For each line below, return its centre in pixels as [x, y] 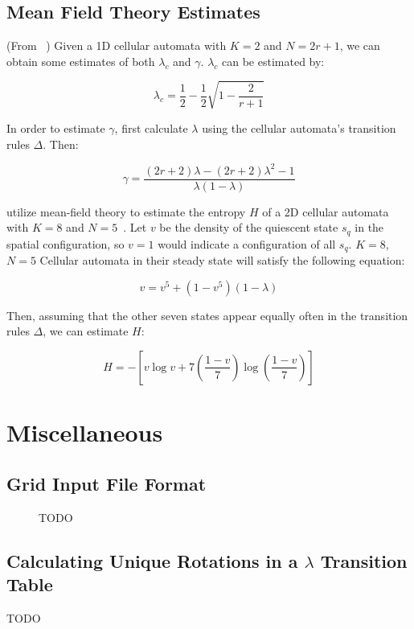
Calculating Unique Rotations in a [152, 560]
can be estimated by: [273, 61]
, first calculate [151, 127]
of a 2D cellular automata [326, 211]
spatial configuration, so [66, 243]
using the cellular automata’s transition [299, 127]
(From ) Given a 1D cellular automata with [117, 45]
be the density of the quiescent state [249, 227]
